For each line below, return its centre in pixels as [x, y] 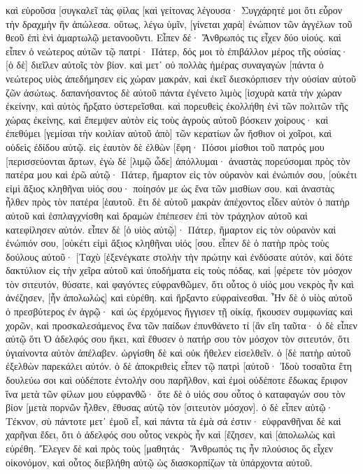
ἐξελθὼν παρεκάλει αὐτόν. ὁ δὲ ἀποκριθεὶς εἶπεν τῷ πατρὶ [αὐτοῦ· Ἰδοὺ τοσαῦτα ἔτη [179, 366]
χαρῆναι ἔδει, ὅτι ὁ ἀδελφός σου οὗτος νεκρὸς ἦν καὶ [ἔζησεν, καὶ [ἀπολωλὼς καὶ [171, 434]
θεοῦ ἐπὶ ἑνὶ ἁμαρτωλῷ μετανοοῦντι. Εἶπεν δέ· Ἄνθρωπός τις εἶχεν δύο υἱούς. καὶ [173, 37]
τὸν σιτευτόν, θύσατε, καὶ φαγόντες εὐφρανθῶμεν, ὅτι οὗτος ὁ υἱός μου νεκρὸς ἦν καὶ [180, 283]
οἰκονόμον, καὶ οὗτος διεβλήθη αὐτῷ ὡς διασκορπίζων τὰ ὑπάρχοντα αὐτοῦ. [159, 462]
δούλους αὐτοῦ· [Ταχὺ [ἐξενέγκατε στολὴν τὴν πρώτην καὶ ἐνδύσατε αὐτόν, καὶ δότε [179, 256]
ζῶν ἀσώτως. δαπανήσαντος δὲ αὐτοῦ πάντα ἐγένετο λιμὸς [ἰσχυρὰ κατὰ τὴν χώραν [174, 92]
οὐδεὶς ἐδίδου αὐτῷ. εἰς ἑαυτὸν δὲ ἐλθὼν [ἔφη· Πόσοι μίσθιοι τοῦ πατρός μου [165, 146]
